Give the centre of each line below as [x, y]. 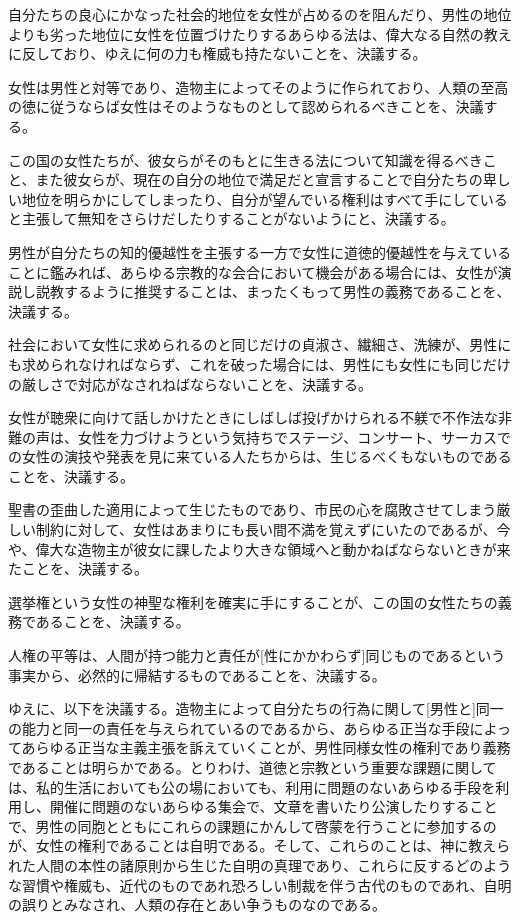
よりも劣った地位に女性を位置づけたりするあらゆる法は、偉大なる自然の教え [260, 33]
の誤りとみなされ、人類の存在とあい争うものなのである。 [197, 904]
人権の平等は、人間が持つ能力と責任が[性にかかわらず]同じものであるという [257, 655]
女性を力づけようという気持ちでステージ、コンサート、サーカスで [294, 436]
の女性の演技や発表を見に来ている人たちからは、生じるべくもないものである [260, 456]
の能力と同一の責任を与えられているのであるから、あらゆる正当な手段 [239, 727]
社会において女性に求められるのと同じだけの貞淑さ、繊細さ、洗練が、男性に [260, 344]
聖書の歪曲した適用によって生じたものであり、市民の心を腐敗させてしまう [252, 509]
